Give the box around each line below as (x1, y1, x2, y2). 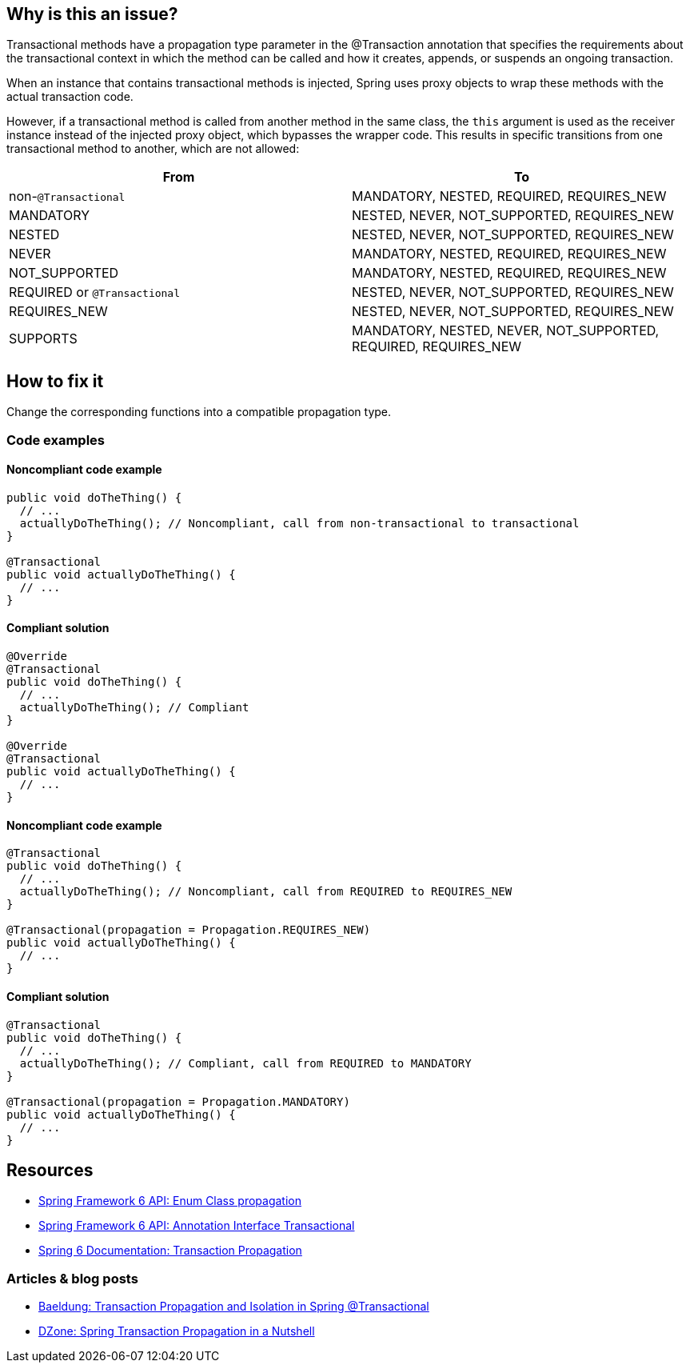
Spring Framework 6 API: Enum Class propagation (38, 1194, 301, 1208)
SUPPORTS (9, 330, 78, 347)
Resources (6, 1159, 94, 1180)
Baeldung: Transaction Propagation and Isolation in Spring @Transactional (38, 1299, 429, 1314)
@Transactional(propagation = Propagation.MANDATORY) (6, 1095, 350, 1108)
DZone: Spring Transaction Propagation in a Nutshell (38, 1324, 315, 1339)
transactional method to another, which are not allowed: (6, 142, 300, 156)
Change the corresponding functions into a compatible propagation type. (6, 405, 392, 419)
